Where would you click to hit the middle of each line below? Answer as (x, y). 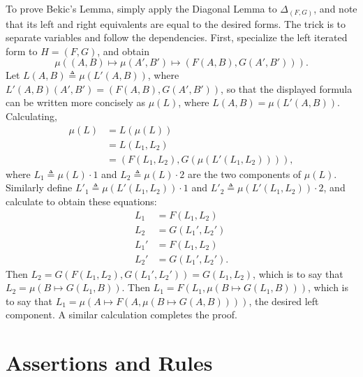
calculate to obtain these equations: (81, 201)
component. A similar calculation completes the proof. (121, 315)
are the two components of (244, 173)
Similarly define (39, 187)
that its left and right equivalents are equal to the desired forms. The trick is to (176, 23)
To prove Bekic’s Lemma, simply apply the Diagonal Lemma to (141, 8)
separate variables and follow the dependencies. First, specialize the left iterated (177, 37)
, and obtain (123, 51)
